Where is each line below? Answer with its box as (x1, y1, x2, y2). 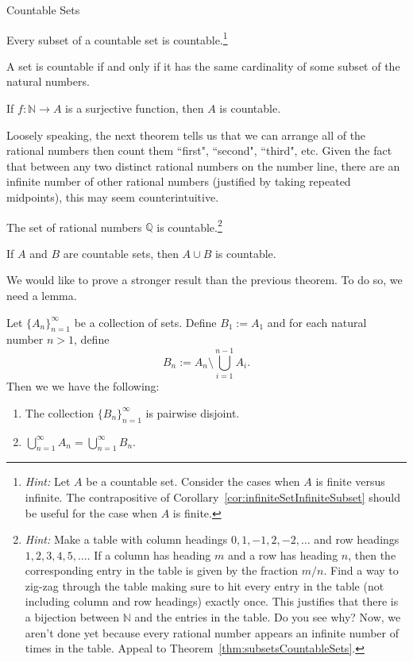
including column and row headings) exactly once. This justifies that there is (25, 593, 399, 610)
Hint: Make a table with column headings (25, 531, 228, 548)
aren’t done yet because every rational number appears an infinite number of (25, 624, 399, 641)
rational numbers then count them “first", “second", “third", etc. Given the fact (6, 142, 392, 159)
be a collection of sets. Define (74, 314, 217, 330)
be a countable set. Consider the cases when (86, 473, 300, 490)
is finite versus (315, 473, 385, 490)
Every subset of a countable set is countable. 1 (6, 29, 228, 48)
